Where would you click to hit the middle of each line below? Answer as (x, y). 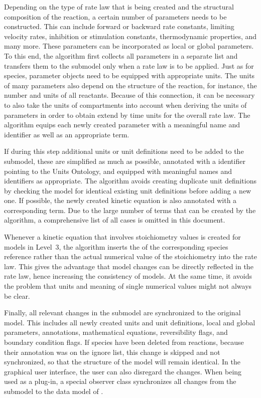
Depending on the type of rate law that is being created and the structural (119, 7)
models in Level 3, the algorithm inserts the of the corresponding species (116, 246)
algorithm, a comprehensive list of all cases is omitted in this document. (115, 220)
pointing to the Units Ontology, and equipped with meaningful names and (118, 171)
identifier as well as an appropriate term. (67, 134)
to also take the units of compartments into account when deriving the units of (125, 105)
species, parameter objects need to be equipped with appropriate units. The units (129, 75)
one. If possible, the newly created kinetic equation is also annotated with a (120, 200)
